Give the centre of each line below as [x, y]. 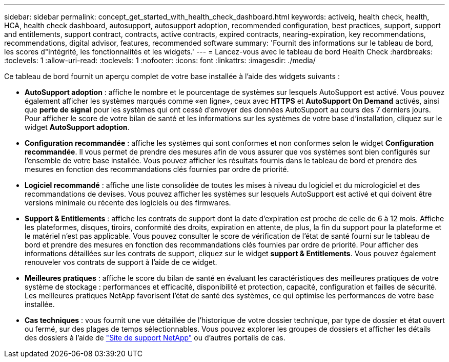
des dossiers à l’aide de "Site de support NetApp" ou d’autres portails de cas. [155, 338]
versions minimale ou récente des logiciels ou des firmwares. [128, 203]
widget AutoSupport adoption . [77, 127]
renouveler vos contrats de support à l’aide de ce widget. [121, 262]
